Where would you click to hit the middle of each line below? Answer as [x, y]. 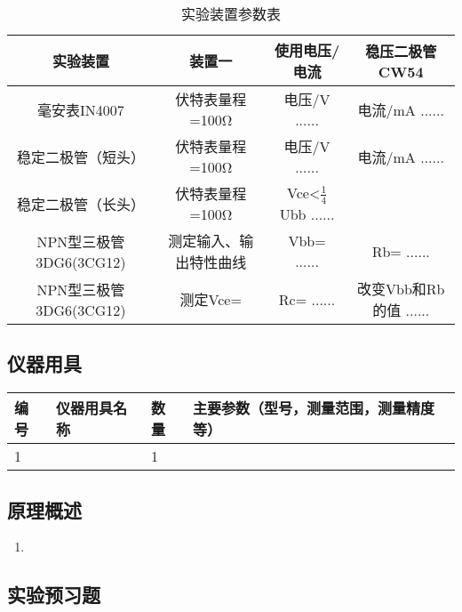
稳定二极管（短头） [80, 157]
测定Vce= [211, 299]
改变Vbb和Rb [401, 289]
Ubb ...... [307, 213]
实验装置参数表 [231, 14]
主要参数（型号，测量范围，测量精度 [314, 408]
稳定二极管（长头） [80, 204]
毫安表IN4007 [81, 109]
